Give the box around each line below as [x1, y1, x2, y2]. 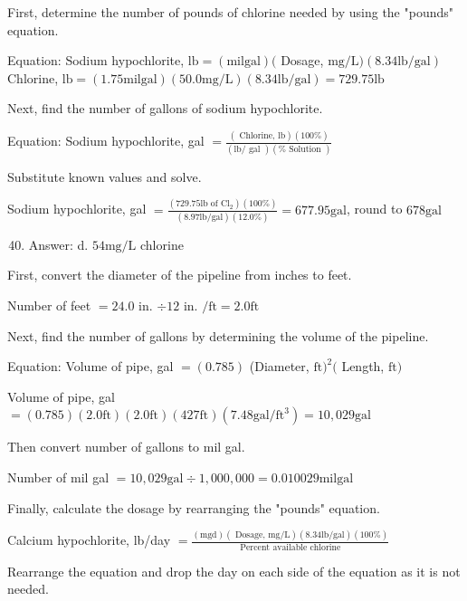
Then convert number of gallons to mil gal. [7, 437, 245, 456]
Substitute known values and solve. [7, 167, 202, 186]
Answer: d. [28, 234, 89, 253]
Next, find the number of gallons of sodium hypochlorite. [7, 99, 323, 118]
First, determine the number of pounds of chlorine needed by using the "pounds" [7, 3, 454, 21]
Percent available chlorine [240, 542, 341, 552]
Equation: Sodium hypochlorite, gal [7, 131, 205, 150]
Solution [289, 144, 321, 154]
